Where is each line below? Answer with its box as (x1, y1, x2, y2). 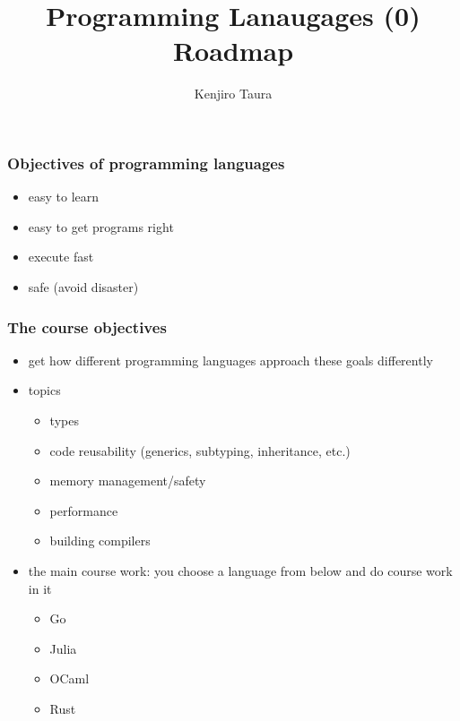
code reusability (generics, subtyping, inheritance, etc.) (49, 441, 351, 459)
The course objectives (7, 315, 167, 338)
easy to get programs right (28, 217, 174, 236)
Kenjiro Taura (194, 84, 273, 103)
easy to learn (28, 187, 100, 206)
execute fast (28, 247, 94, 266)
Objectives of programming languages (7, 151, 285, 174)
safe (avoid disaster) (28, 277, 139, 296)
